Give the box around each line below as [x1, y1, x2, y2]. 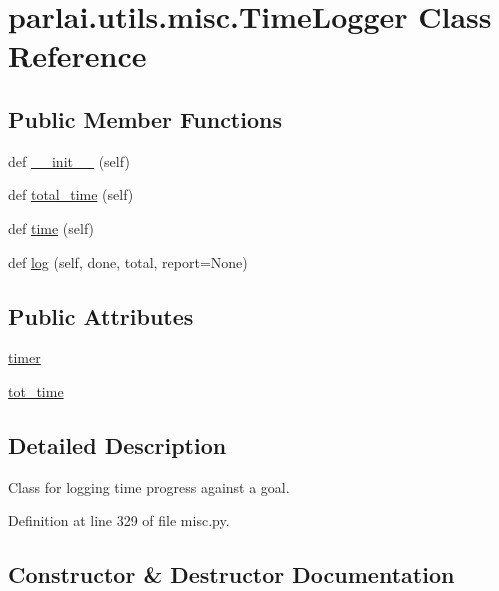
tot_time [8, 380, 64, 401]
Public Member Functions [8, 103, 282, 134]
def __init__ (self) [8, 150, 130, 171]
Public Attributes [8, 300, 194, 331]
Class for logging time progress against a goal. [8, 476, 290, 497]
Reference [8, 35, 147, 76]
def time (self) [8, 217, 95, 238]
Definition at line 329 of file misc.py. [8, 510, 230, 531]
